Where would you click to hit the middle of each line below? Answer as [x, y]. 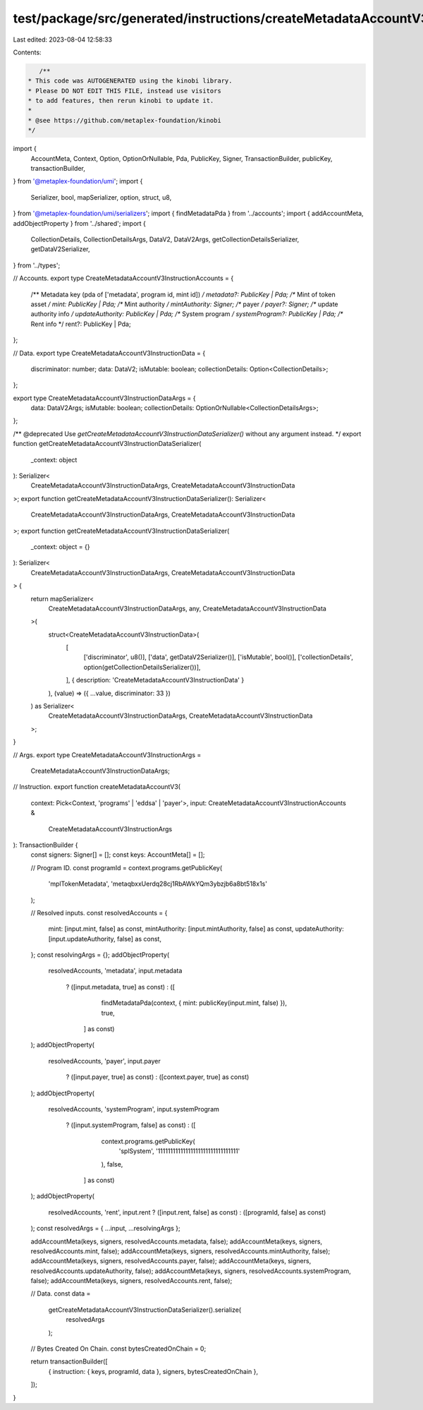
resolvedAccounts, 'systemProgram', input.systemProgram [134, 1109]
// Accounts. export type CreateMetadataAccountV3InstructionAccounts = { [123, 278]
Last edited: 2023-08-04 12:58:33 [63, 40]
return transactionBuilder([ [69, 1361]
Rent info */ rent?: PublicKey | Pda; [81, 324]
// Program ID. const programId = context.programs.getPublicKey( [127, 867]
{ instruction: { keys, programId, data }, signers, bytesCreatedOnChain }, [153, 1371]
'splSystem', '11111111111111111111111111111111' [179, 1151]
